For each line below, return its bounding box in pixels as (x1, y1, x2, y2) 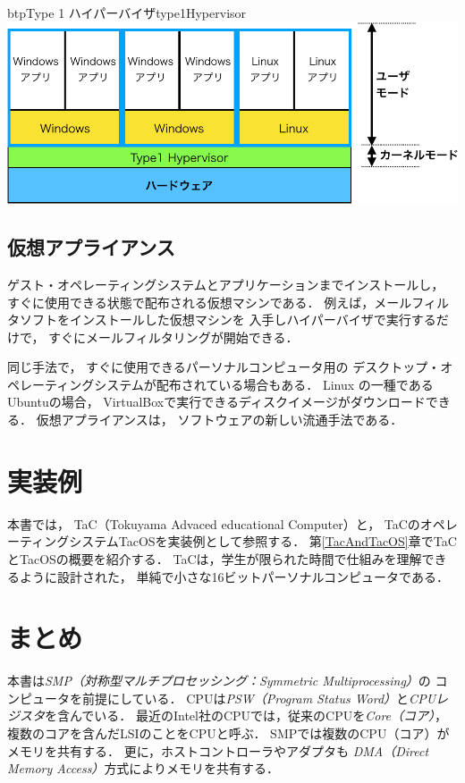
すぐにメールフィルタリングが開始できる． (48, 327, 299, 346)
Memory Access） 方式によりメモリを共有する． (7, 759, 280, 778)
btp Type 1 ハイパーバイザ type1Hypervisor (7, 4, 247, 21)
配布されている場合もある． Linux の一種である (156, 375, 434, 393)
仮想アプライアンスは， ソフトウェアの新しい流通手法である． (36, 410, 403, 429)
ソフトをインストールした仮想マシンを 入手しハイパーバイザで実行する (19, 310, 436, 329)
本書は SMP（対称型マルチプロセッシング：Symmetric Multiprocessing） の (7, 671, 431, 690)
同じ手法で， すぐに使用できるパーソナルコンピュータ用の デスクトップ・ (7, 358, 441, 376)
